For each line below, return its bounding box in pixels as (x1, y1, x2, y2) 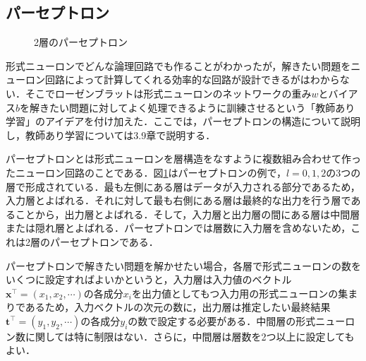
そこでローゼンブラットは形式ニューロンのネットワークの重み (25, 85, 312, 100)
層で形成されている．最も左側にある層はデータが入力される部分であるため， (6, 179, 360, 194)
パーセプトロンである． (49, 234, 159, 249)
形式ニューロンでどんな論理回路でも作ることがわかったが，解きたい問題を (6, 58, 351, 73)
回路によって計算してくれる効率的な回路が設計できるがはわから (44, 72, 340, 87)
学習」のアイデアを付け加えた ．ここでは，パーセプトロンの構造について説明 (6, 114, 360, 129)
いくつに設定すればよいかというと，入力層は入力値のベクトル (6, 272, 292, 287)
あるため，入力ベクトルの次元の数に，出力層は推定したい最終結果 (25, 300, 331, 314)
